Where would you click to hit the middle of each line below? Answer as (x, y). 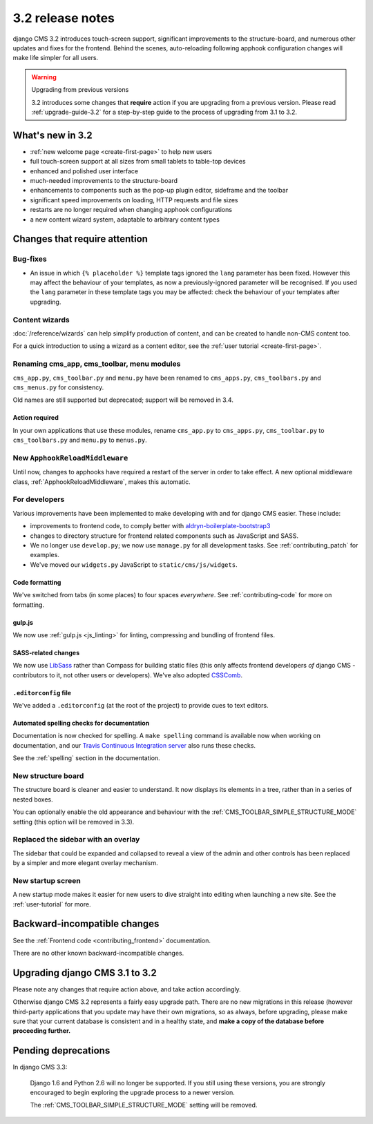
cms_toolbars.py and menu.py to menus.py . (80, 440)
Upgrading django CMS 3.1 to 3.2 (85, 972)
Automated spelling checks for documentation (81, 723)
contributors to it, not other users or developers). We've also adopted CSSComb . (128, 675)
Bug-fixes (30, 259)
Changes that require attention (80, 239)
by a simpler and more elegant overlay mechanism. (85, 863)
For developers (39, 499)
